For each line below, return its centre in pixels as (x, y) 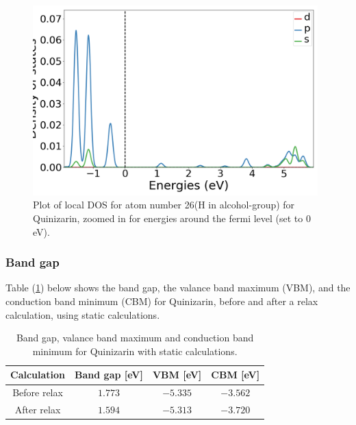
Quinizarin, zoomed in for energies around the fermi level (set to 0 (172, 218)
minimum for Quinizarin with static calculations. (135, 351)
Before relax (38, 392)
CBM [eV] (236, 375)
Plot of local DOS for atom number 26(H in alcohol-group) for (164, 205)
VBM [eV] (177, 375)
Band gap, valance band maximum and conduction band (135, 338)
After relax (38, 410)
